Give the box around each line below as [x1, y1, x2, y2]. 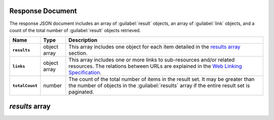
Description [68, 37, 97, 44]
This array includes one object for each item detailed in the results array [68, 43, 241, 50]
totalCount [12, 83, 38, 88]
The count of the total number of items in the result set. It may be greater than [68, 76, 255, 83]
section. [68, 50, 88, 57]
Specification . [68, 69, 101, 76]
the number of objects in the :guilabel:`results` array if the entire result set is [68, 82, 250, 89]
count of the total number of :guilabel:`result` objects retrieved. [9, 27, 141, 33]
